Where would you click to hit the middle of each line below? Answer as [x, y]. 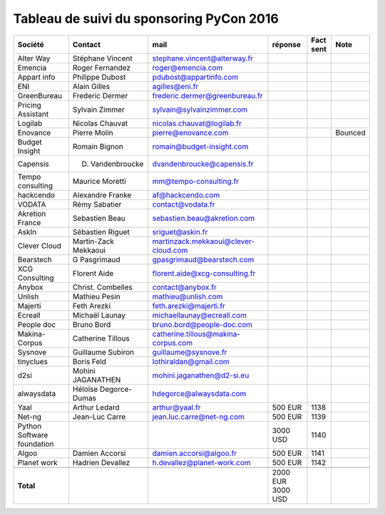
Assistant [33, 114]
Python [30, 426]
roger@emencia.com [188, 68]
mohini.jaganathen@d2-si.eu [201, 375]
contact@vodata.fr [184, 204]
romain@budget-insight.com [200, 146]
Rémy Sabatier [97, 204]
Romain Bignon [98, 146]
